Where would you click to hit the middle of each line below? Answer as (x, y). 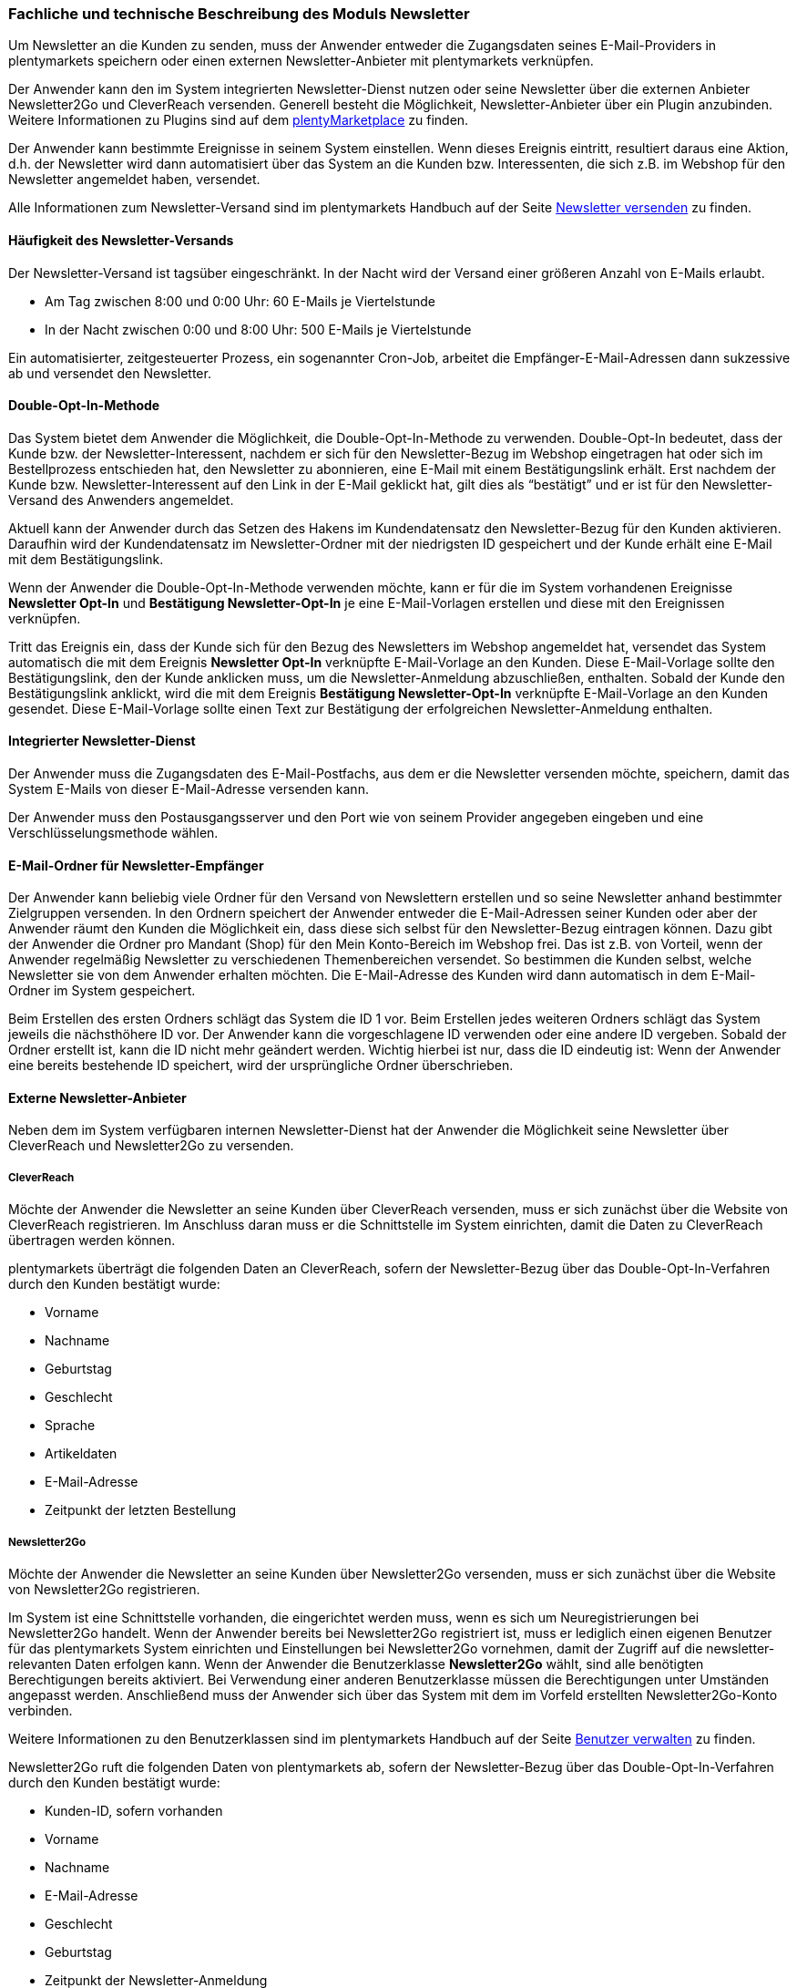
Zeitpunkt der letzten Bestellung (141, 1510)
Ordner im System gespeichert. (102, 991)
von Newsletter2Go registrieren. (104, 1590)
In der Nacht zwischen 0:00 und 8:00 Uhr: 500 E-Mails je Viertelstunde (258, 329)
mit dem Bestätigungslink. (86, 559)
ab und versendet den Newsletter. (110, 373)
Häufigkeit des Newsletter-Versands (121, 240)
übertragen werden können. (92, 1241)
